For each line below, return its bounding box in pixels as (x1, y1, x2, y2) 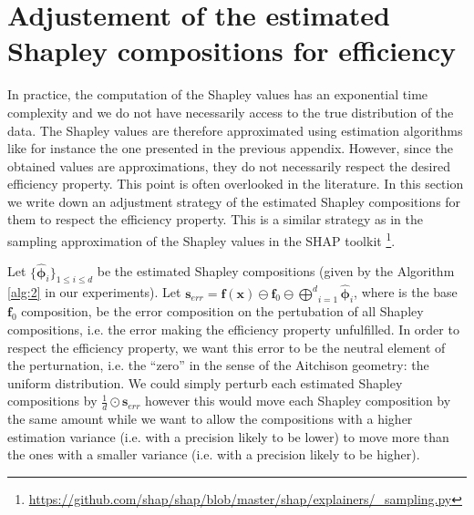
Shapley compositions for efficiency (7, 32, 457, 69)
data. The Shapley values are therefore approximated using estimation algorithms (7, 120, 463, 139)
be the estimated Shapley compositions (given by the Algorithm (97, 262, 455, 281)
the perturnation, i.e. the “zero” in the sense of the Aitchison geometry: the (7, 355, 429, 375)
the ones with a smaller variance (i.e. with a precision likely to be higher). (7, 445, 420, 464)
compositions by (7, 391, 98, 410)
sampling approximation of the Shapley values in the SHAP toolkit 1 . (7, 229, 396, 250)
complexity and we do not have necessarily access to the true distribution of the (7, 102, 454, 121)
